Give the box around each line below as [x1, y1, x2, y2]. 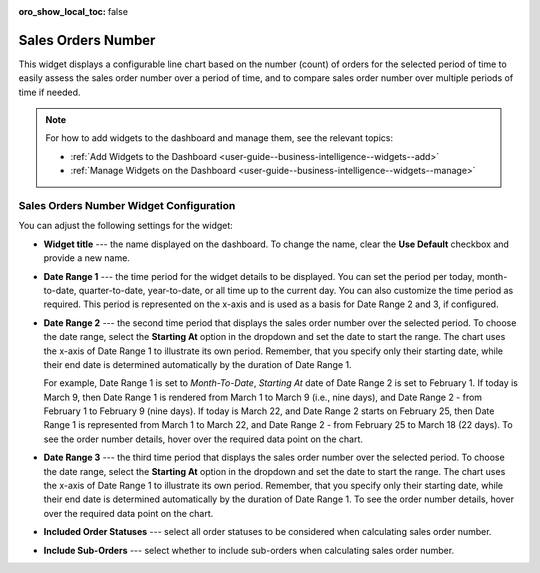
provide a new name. [43, 252, 130, 264]
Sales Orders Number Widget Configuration [18, 199, 236, 213]
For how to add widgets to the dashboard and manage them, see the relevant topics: [45, 132, 394, 144]
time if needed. [18, 86, 81, 98]
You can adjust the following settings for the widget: [18, 220, 234, 232]
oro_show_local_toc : [18, 6, 107, 17]
